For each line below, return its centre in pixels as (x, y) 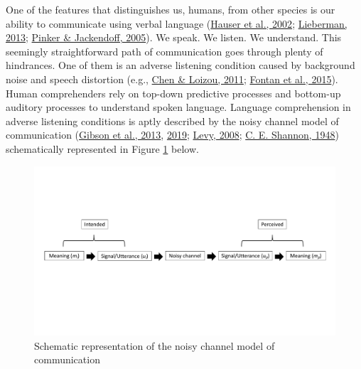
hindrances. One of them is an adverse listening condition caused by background (180, 65)
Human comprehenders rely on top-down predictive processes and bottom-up (173, 93)
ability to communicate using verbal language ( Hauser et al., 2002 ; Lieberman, (177, 23)
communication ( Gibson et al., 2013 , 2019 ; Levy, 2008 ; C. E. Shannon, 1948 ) (172, 135)
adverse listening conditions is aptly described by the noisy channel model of (172, 121)
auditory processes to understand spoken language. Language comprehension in (178, 107)
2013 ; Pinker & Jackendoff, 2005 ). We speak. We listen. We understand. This (174, 37)
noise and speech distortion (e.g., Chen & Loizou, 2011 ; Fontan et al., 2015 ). (172, 79)
